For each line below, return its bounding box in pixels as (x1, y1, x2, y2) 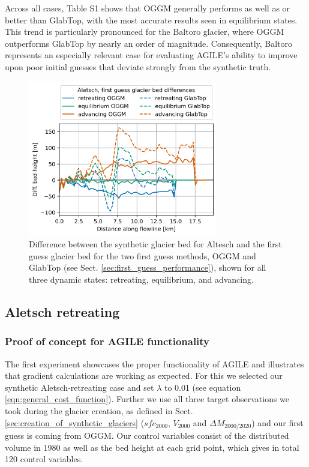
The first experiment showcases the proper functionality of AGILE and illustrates (5, 357, 304, 370)
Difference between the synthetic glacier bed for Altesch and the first (29, 238, 282, 250)
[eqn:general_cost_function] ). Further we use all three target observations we (5, 393, 290, 405)
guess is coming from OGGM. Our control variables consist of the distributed (5, 429, 289, 441)
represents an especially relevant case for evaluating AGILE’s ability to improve (5, 49, 298, 61)
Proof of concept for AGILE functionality (5, 334, 210, 349)
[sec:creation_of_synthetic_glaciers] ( (5, 416, 145, 429)
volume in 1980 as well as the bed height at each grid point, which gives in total (5, 441, 299, 453)
